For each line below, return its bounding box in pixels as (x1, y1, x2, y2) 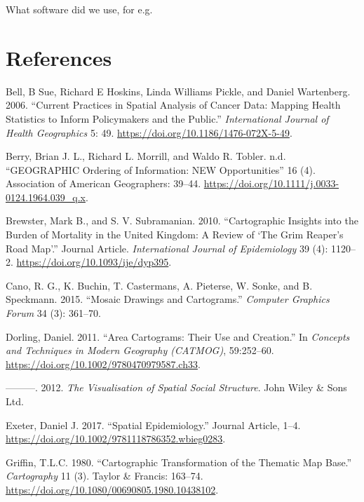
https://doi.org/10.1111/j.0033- (203, 176, 339, 191)
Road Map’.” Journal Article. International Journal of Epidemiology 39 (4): (6, 240, 328, 255)
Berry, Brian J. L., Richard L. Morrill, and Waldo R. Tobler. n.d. (6, 149, 286, 163)
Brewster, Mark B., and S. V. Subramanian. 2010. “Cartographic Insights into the (6, 213, 358, 228)
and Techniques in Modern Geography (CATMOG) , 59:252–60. (6, 343, 274, 358)
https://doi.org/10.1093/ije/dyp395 (16, 255, 169, 269)
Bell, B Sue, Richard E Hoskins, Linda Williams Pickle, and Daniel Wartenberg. (6, 83, 351, 98)
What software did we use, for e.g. (6, 2, 153, 16)
